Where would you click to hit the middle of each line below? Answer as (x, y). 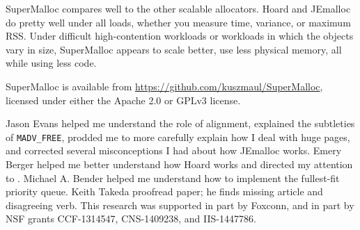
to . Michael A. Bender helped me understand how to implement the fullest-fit (173, 178)
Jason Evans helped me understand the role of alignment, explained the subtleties (180, 123)
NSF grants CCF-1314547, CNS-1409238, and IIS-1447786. (131, 219)
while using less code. (51, 63)
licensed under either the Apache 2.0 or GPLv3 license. (123, 100)
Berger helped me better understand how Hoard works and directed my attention (179, 164)
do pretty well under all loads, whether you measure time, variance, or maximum (178, 22)
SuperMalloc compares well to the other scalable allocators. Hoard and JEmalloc (178, 8)
